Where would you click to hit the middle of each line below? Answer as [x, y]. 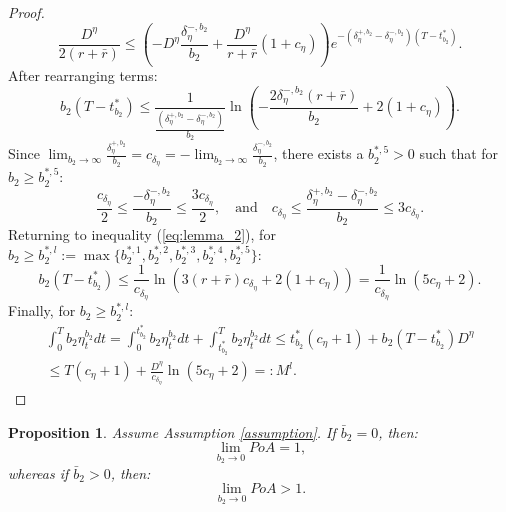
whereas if [38, 472]
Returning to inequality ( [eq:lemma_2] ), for [142, 234]
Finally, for [42, 310]
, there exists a [318, 153]
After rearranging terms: [83, 75]
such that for [459, 153]
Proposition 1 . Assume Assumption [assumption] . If [172, 431]
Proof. [26, 12]
